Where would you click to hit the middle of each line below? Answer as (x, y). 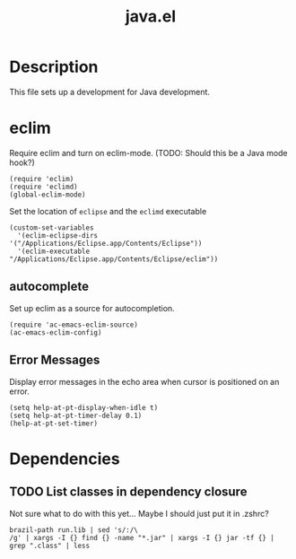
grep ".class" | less (50, 546)
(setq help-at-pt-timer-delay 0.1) (76, 415)
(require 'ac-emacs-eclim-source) (74, 325)
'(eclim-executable (54, 251)
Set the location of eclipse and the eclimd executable (108, 211)
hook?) (22, 162)
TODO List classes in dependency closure (128, 492)
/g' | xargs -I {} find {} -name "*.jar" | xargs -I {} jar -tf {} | (142, 537)
